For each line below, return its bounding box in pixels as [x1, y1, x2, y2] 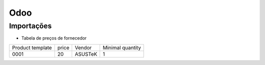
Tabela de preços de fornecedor [21, 35, 87, 41]
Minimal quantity [103, 44, 141, 51]
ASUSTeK [75, 50, 98, 57]
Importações [9, 22, 52, 30]
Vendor [75, 44, 92, 51]
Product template [12, 44, 52, 51]
